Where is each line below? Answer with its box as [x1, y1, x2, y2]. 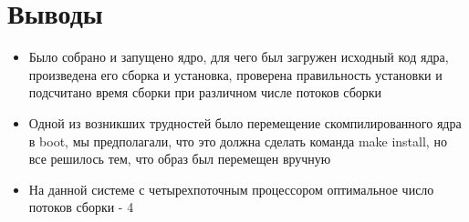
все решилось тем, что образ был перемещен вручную [28, 149, 331, 168]
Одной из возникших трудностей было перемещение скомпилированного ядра [28, 113, 462, 132]
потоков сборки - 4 [28, 197, 134, 217]
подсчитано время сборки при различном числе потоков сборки [28, 83, 382, 102]
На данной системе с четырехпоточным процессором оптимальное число [28, 179, 434, 198]
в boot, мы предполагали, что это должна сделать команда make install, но [28, 131, 447, 150]
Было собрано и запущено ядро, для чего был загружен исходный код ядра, [28, 47, 449, 66]
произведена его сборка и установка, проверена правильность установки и [28, 65, 443, 84]
